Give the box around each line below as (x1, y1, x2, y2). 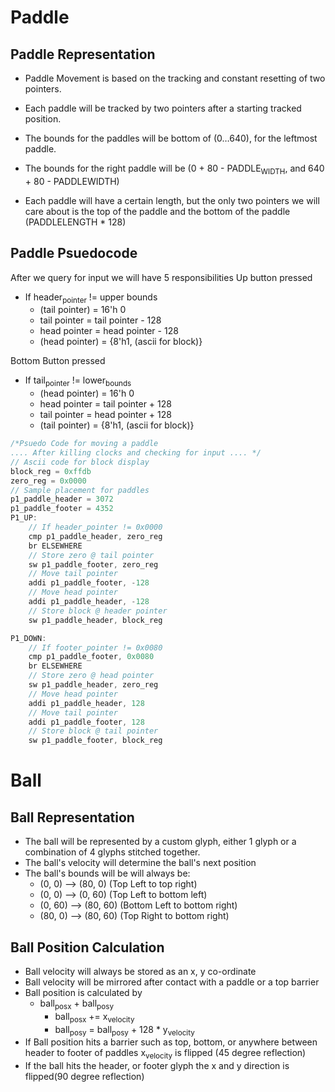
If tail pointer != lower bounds (24, 374, 132, 389)
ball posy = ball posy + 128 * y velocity (54, 1023, 195, 1038)
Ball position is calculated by (24, 987, 143, 999)
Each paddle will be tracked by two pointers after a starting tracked (24, 102, 302, 114)
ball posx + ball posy (39, 997, 114, 1011)
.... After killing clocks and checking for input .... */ (10, 448, 262, 458)
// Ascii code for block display (10, 457, 150, 467)
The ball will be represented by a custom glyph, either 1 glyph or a (24, 836, 297, 848)
